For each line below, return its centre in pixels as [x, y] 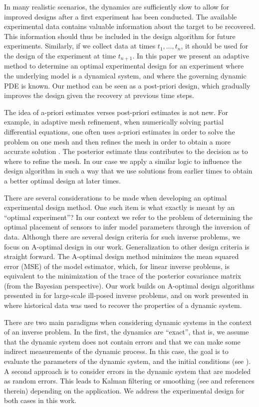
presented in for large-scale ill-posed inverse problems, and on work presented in [126, 295]
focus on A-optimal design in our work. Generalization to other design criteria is [127, 246]
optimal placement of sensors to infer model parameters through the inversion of [127, 227]
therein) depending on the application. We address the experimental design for [124, 390]
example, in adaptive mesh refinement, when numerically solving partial [114, 122]
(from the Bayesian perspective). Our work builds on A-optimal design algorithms [129, 285]
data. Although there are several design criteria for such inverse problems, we [122, 236]
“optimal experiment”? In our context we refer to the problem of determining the [128, 217]
